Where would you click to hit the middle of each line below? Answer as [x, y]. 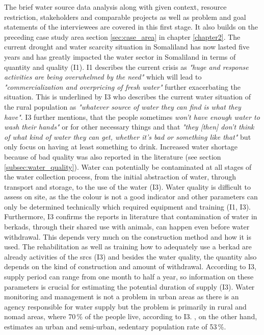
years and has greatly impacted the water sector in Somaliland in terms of [120, 56]
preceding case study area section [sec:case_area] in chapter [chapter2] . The [122, 36]
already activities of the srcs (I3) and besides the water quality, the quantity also [130, 256]
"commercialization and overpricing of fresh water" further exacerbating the [122, 86]
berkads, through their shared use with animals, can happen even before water [127, 227]
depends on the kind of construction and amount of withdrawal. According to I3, [130, 266]
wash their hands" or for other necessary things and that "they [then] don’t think [129, 127]
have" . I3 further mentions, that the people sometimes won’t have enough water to [132, 117]
